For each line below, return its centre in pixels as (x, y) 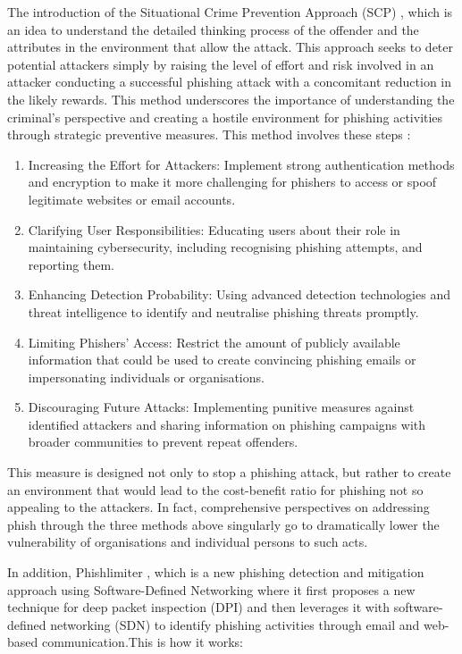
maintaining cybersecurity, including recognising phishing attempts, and (225, 247)
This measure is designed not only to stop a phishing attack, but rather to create (229, 472)
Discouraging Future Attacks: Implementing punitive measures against (221, 407)
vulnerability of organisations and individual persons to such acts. (188, 542)
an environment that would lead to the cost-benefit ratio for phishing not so (215, 489)
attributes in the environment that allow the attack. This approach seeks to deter (230, 47)
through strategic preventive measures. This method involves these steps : (209, 134)
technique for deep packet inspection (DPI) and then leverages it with (199, 607)
